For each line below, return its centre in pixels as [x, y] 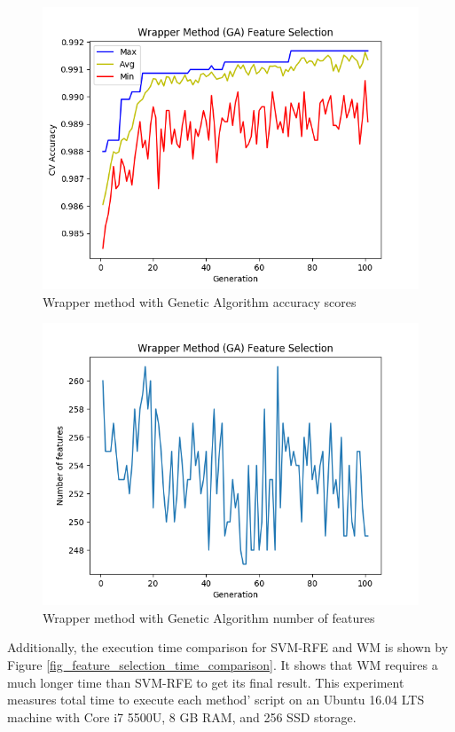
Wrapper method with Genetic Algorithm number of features [209, 617]
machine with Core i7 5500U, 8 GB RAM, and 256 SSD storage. [182, 716]
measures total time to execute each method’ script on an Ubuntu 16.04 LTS [216, 700]
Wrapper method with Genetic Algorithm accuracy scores [200, 301]
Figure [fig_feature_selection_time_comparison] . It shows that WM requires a [223, 664]
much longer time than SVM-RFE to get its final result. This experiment [206, 682]
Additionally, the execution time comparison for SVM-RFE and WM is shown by [228, 647]
